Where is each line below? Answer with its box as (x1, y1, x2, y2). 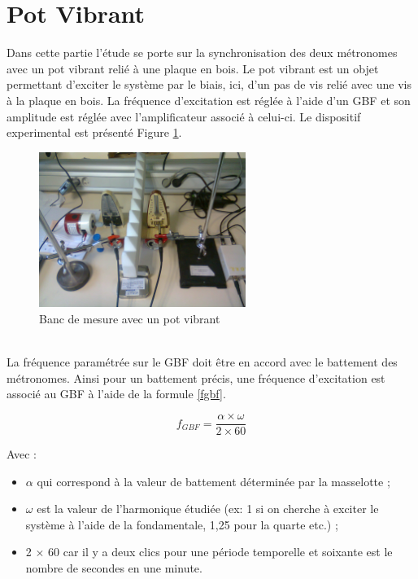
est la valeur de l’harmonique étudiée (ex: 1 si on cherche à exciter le (37, 500, 379, 517)
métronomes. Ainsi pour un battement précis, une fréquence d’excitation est (7, 369, 385, 386)
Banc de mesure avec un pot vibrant (39, 310, 220, 327)
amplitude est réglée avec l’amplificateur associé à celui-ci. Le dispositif (7, 107, 361, 125)
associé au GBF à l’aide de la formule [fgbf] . (7, 385, 226, 402)
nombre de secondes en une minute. (25, 559, 202, 577)
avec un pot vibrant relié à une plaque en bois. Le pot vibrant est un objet (7, 59, 379, 77)
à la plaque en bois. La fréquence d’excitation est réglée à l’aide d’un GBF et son (7, 91, 411, 108)
